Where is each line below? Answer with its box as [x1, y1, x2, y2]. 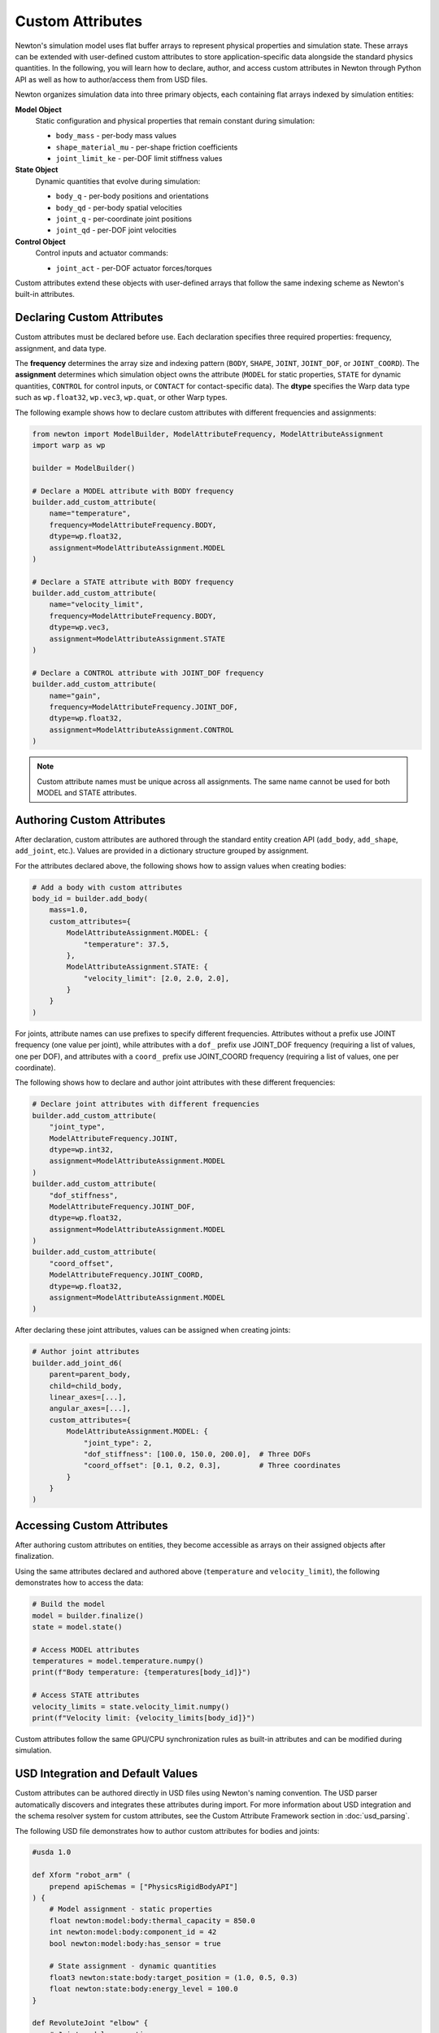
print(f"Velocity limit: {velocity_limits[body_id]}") [32, 1713, 255, 1723]
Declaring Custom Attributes [15, 311, 164, 324]
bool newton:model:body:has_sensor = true [49, 1939, 221, 1948]
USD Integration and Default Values [15, 1767, 198, 1781]
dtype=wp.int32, [49, 1145, 114, 1154]
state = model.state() [32, 1622, 123, 1631]
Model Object [15, 104, 63, 114]
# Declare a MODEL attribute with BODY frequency [32, 486, 234, 495]
